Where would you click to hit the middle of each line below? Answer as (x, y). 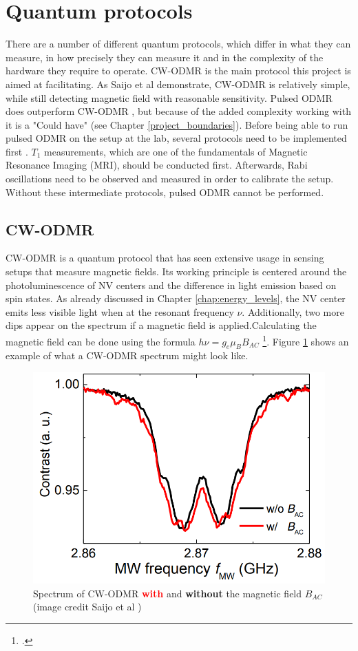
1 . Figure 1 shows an (306, 340)
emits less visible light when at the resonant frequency (120, 311)
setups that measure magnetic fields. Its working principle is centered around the (176, 271)
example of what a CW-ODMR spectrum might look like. (127, 355)
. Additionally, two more (293, 311)
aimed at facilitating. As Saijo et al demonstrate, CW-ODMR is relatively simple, (178, 84)
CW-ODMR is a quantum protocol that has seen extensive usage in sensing (165, 258)
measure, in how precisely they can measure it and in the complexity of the (165, 57)
